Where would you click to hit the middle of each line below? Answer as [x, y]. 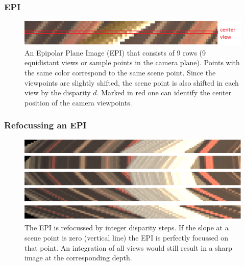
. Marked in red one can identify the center [164, 92]
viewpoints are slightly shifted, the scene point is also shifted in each [132, 82]
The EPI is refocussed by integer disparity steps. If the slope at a [127, 228]
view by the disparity [58, 92]
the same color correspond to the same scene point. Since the [120, 73]
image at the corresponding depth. [78, 258]
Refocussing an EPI [45, 125]
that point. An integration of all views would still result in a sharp [128, 247]
